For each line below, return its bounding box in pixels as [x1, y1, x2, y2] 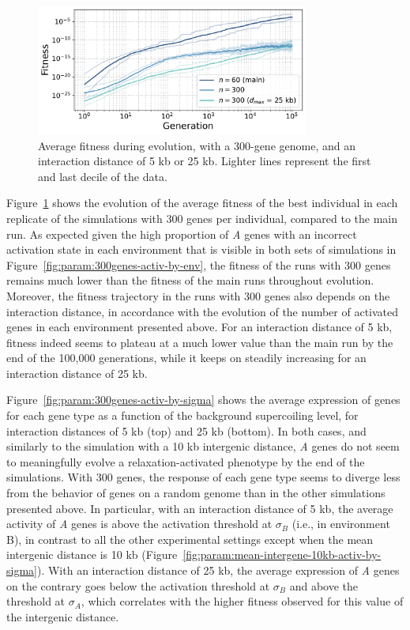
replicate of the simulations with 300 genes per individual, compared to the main [6, 209, 398, 226]
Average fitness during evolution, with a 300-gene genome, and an [38, 137, 355, 153]
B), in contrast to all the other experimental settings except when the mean [6, 530, 374, 547]
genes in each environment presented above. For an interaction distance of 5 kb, [6, 319, 393, 335]
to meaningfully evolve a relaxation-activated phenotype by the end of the [6, 453, 365, 470]
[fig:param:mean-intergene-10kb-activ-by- [182, 546, 382, 563]
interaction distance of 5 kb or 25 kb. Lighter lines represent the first [38, 153, 371, 169]
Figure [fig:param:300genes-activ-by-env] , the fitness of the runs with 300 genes [6, 256, 391, 273]
